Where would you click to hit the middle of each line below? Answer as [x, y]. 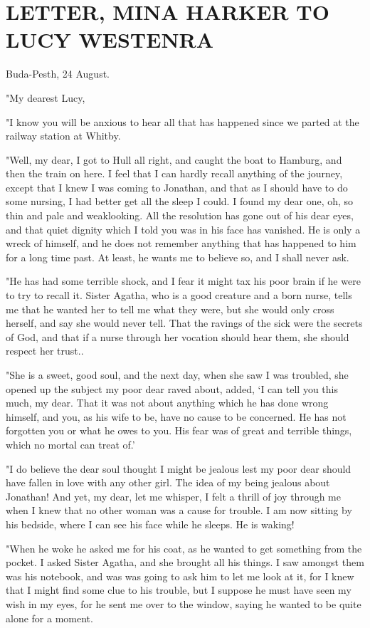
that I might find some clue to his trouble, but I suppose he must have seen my [179, 590]
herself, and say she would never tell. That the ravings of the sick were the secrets [184, 323]
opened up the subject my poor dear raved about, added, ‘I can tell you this [172, 388]
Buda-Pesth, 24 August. [58, 74]
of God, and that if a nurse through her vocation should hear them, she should [178, 336]
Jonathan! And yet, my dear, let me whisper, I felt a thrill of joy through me [174, 496]
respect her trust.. [45, 351]
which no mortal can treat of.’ [70, 444]
